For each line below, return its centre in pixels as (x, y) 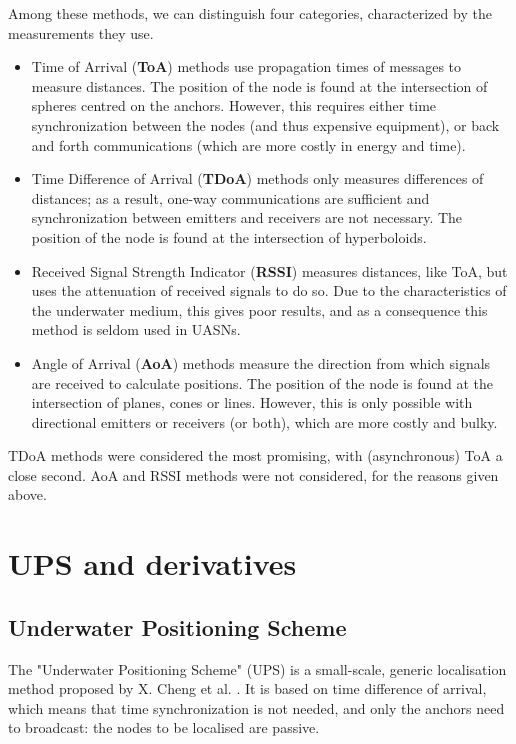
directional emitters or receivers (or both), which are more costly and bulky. (264, 421)
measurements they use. (81, 32)
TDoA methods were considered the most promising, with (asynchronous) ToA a (255, 455)
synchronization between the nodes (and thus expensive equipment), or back (265, 124)
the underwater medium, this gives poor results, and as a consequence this (259, 309)
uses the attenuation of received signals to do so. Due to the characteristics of (269, 290)
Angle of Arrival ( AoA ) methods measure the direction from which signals (261, 362)
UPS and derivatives (152, 563)
